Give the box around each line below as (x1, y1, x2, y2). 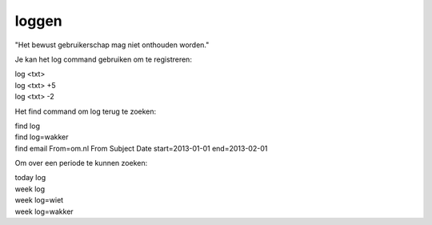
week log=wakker (14, 207, 74, 216)
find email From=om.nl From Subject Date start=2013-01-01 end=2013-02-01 (14, 143, 268, 153)
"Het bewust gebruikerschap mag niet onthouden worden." (14, 40, 210, 50)
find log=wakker (14, 132, 69, 142)
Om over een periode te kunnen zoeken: (14, 159, 148, 168)
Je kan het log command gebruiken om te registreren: (14, 54, 192, 64)
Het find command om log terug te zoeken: (14, 106, 157, 116)
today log (14, 173, 46, 183)
